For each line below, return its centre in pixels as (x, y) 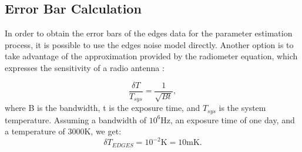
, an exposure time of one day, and (233, 119)
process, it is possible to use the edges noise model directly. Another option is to (149, 44)
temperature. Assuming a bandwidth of (75, 119)
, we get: (106, 131)
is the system (242, 108)
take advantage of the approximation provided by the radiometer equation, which (151, 56)
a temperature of (35, 131)
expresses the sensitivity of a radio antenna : (85, 67)
